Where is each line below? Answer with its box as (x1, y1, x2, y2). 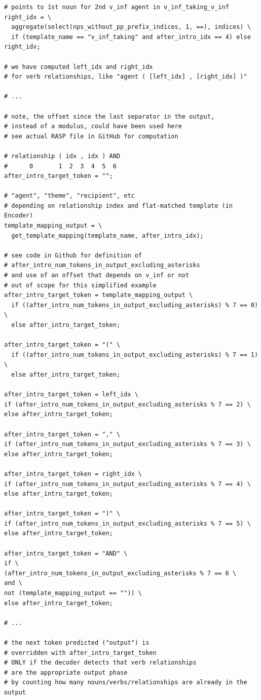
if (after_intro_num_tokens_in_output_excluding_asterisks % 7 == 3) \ (4, 440, 251, 448)
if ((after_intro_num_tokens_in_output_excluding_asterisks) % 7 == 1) (11, 351, 258, 358)
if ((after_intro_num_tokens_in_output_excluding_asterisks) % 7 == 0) (11, 301, 258, 309)
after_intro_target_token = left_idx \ (4, 391, 138, 398)
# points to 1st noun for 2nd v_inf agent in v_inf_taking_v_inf (4, 4, 229, 11)
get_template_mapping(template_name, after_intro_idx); (11, 232, 204, 239)
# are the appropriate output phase (4, 669, 128, 676)
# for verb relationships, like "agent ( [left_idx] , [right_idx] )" (4, 73, 247, 81)
